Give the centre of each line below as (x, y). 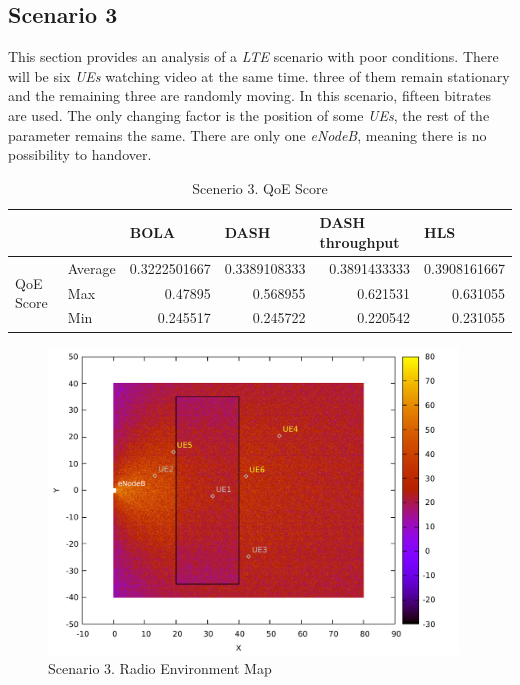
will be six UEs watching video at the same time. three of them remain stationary (259, 75)
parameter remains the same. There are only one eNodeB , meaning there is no (247, 134)
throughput (359, 241)
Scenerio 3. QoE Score (260, 187)
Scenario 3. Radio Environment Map (160, 668)
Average (91, 267)
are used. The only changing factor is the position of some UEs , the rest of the (249, 114)
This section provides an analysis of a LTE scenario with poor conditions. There (253, 56)
